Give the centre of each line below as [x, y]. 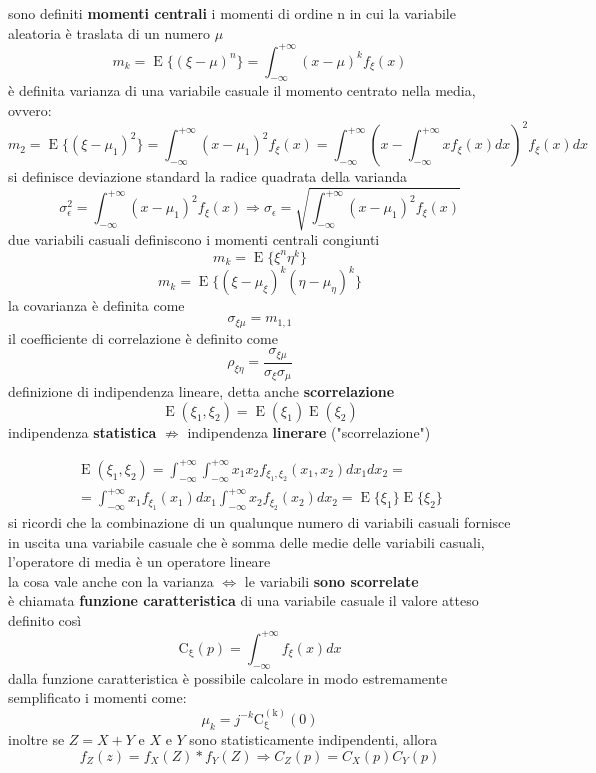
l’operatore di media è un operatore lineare [139, 561]
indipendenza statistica [82, 431]
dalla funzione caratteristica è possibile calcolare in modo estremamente [228, 677]
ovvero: [30, 110]
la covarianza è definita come [96, 305]
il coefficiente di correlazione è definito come [143, 337]
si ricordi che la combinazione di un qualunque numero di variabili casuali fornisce [259, 521]
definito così [45, 619]
